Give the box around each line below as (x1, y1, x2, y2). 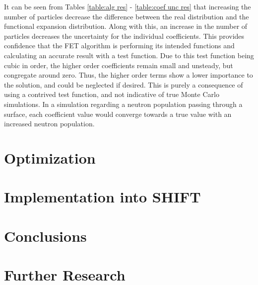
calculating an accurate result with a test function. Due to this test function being (4, 50, 254, 60)
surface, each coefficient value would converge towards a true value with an (4, 108, 232, 119)
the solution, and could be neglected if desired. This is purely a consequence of (4, 79, 243, 90)
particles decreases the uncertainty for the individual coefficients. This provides (4, 30, 245, 41)
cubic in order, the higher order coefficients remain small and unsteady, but (4, 60, 233, 70)
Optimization (4, 147, 96, 168)
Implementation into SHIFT (4, 187, 201, 207)
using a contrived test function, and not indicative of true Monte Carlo (4, 89, 219, 99)
